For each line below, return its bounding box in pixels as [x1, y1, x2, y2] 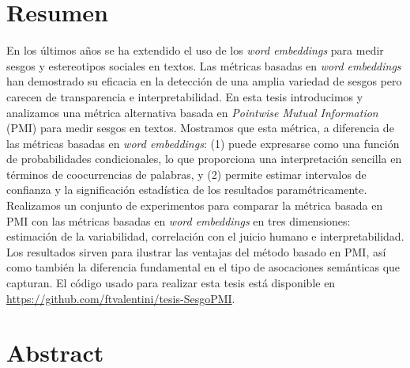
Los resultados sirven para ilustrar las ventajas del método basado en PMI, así [6, 243, 386, 260]
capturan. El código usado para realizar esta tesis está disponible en [6, 275, 336, 291]
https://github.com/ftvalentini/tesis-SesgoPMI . [6, 290, 235, 306]
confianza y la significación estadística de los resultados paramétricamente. [6, 181, 367, 198]
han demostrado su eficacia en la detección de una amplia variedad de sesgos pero [6, 73, 402, 89]
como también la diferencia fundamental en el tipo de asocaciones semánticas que [6, 259, 401, 275]
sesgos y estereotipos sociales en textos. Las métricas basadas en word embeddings [6, 57, 401, 74]
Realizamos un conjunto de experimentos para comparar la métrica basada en [6, 197, 383, 214]
